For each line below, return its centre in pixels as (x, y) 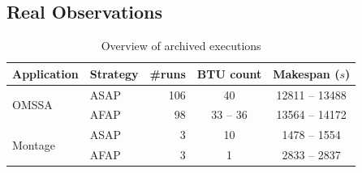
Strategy (114, 73)
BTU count (229, 73)
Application (45, 73)
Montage (34, 144)
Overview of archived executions (181, 46)
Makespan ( (306, 73)
